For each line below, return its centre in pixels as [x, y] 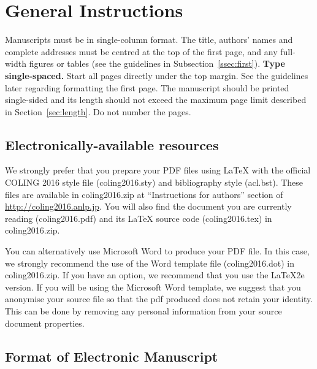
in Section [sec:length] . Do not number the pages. [98, 111]
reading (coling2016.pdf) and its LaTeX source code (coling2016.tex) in [139, 218]
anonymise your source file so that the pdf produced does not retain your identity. [159, 299]
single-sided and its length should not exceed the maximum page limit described [156, 100]
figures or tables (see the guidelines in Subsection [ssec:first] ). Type [157, 63]
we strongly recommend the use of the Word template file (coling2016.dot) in [150, 263]
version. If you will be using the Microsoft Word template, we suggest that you [153, 287]
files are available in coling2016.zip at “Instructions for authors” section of [144, 194]
